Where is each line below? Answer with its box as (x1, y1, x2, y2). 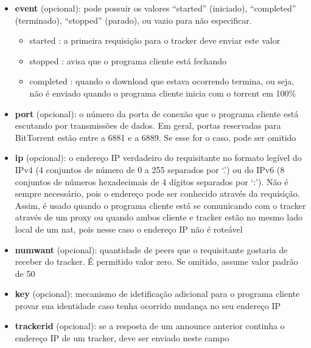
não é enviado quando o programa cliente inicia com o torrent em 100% (29, 86, 296, 99)
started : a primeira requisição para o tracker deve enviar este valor (29, 34, 281, 47)
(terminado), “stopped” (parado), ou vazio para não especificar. (15, 13, 252, 26)
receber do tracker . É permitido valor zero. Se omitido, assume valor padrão (15, 255, 298, 268)
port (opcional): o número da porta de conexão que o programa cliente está (15, 107, 299, 120)
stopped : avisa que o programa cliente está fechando (29, 54, 227, 67)
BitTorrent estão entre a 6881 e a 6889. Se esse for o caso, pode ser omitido (15, 131, 296, 143)
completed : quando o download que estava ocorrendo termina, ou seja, (29, 75, 295, 87)
